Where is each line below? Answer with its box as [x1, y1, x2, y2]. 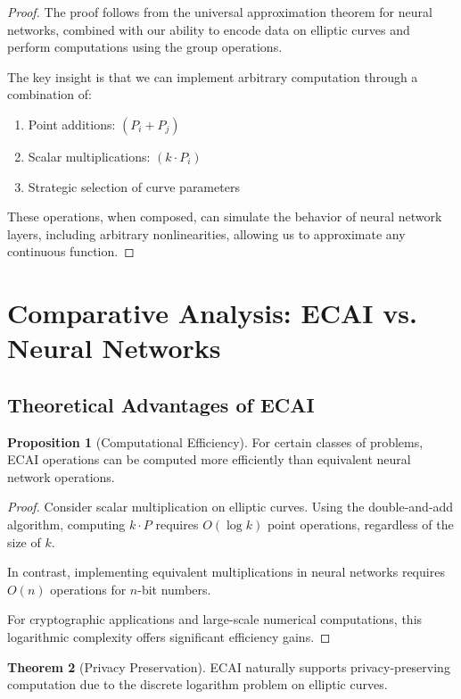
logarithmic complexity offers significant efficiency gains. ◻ [7, 628, 331, 646]
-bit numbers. [137, 579, 211, 598]
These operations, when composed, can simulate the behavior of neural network [7, 207, 442, 226]
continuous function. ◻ [7, 242, 135, 261]
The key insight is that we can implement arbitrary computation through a [7, 67, 418, 86]
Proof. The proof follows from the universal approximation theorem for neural [7, 3, 432, 21]
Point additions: [28, 114, 116, 133]
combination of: [7, 85, 92, 104]
